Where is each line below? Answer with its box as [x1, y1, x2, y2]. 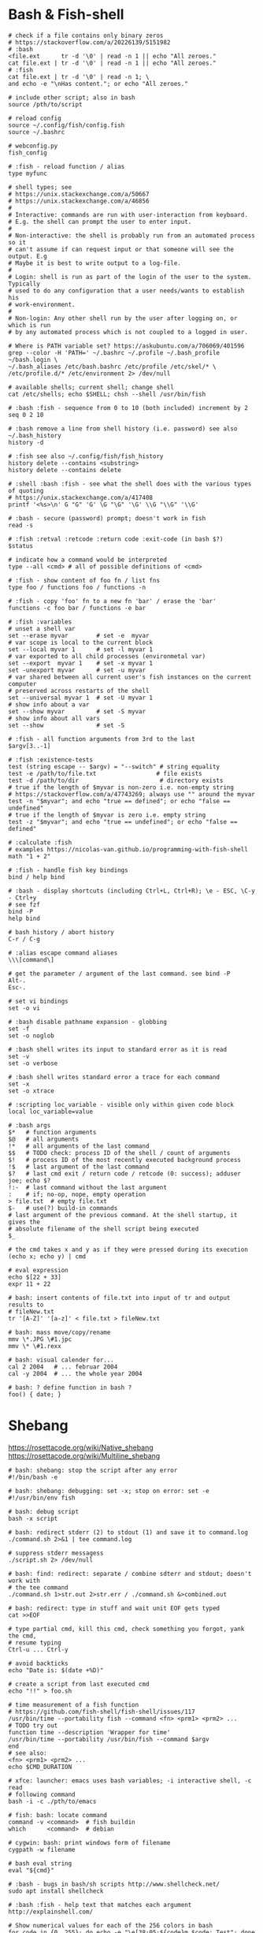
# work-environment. [8, 300, 76, 308]
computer [8, 680, 37, 687]
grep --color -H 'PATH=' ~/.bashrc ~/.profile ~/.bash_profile [8, 348, 220, 356]
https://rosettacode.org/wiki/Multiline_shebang [8, 1451, 161, 1460]
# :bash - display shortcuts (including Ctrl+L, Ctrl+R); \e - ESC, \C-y [8, 887, 256, 895]
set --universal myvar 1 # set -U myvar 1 [8, 694, 154, 702]
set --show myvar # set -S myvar [8, 707, 146, 715]
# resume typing [8, 1638, 61, 1647]
